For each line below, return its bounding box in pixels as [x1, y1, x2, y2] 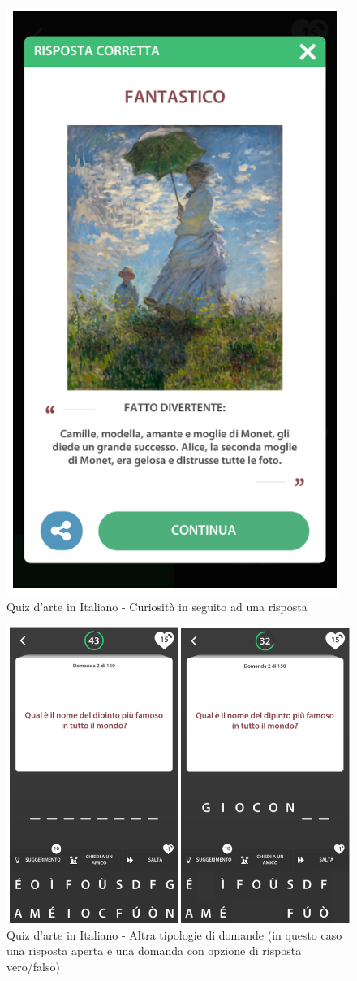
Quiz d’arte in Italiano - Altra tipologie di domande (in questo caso [6, 926, 342, 943]
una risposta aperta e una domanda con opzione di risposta [6, 942, 302, 959]
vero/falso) [6, 957, 60, 974]
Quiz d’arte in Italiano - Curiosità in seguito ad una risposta [6, 597, 308, 614]
